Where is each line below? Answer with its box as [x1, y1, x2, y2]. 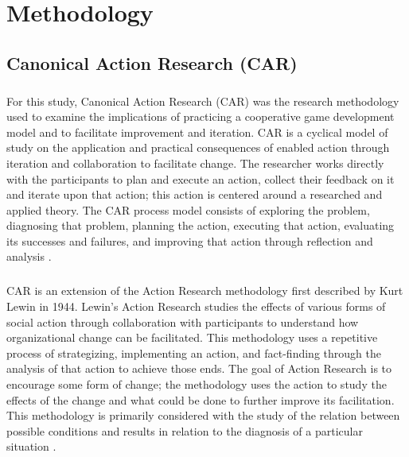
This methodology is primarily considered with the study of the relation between [6, 407, 400, 424]
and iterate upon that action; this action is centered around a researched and [6, 186, 383, 203]
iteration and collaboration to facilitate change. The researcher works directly [6, 154, 384, 171]
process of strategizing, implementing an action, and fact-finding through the [6, 344, 381, 361]
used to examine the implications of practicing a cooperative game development [6, 108, 395, 125]
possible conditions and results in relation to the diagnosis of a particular [6, 422, 363, 439]
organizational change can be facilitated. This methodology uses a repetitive [6, 329, 378, 346]
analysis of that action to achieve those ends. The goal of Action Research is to [6, 360, 392, 377]
